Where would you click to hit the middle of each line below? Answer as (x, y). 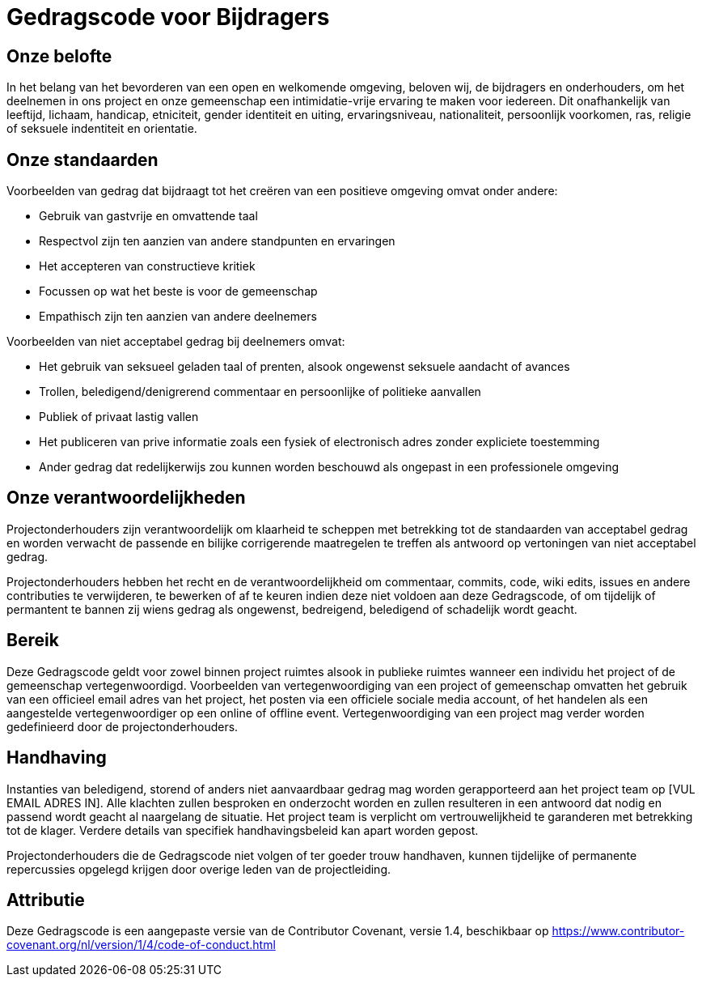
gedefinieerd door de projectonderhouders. (123, 726)
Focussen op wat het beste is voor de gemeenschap (178, 291)
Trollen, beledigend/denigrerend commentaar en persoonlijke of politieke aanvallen (260, 392)
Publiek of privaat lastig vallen (119, 417)
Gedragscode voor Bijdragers (168, 17)
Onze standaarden (82, 160)
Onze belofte (59, 56)
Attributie (46, 900)
